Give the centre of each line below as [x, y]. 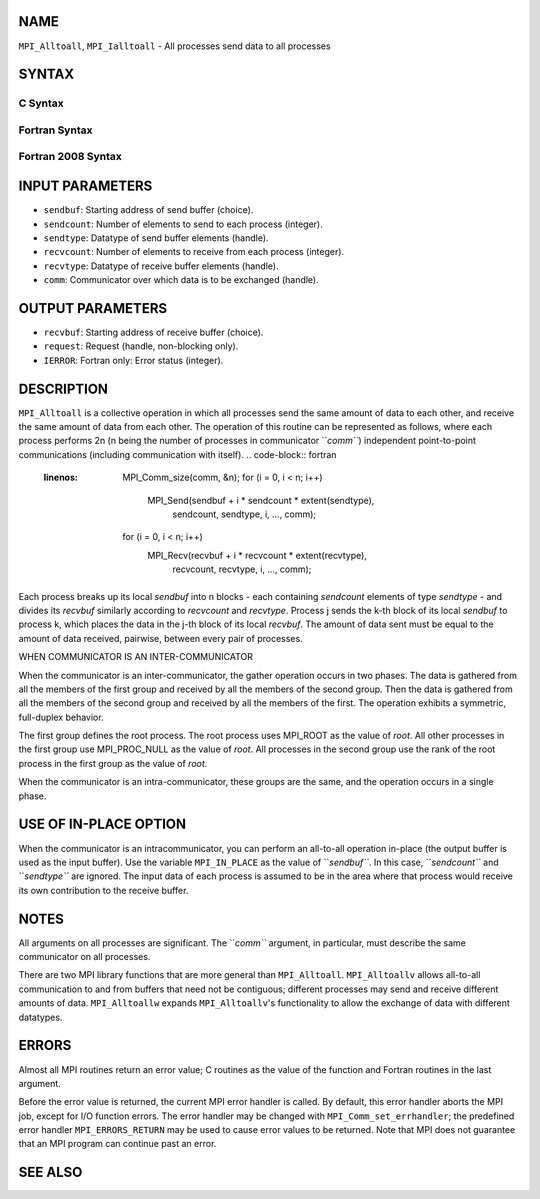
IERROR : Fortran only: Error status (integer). [133, 360]
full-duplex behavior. [61, 717]
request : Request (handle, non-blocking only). [141, 346]
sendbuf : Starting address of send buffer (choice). [148, 210]
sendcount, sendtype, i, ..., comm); [244, 514]
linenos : [61, 477]
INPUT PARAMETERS [85, 186]
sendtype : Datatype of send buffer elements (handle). [156, 237]
